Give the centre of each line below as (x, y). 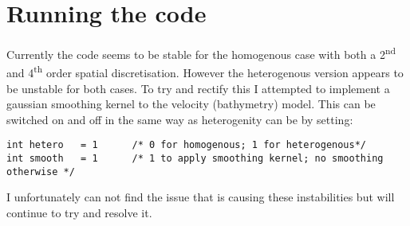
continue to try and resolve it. (79, 212)
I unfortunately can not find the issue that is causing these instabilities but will (201, 197)
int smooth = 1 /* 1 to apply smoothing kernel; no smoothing (195, 159)
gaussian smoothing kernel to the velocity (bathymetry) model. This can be (191, 104)
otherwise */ (41, 171)
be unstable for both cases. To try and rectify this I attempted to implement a (198, 88)
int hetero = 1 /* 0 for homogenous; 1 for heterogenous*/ (187, 145)
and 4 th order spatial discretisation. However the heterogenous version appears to (205, 72)
